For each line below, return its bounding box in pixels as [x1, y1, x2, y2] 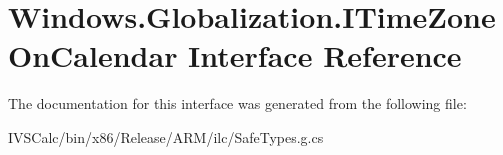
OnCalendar [8, 35, 178, 76]
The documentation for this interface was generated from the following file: [8, 93, 467, 114]
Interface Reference [188, 35, 462, 76]
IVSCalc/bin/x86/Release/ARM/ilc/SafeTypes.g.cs [8, 126, 324, 147]
